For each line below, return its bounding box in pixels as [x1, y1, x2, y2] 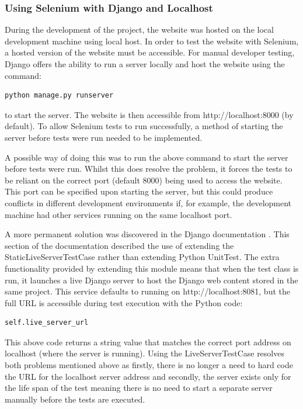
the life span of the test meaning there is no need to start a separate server [5, 382, 273, 394]
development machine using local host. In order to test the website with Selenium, [5, 34, 299, 47]
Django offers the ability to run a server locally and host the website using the [5, 58, 285, 70]
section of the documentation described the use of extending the [5, 239, 234, 251]
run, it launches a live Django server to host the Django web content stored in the [5, 273, 298, 286]
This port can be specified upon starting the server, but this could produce [5, 185, 273, 197]
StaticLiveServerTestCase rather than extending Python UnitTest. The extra [5, 251, 280, 263]
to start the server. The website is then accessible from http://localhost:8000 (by [5, 108, 294, 120]
